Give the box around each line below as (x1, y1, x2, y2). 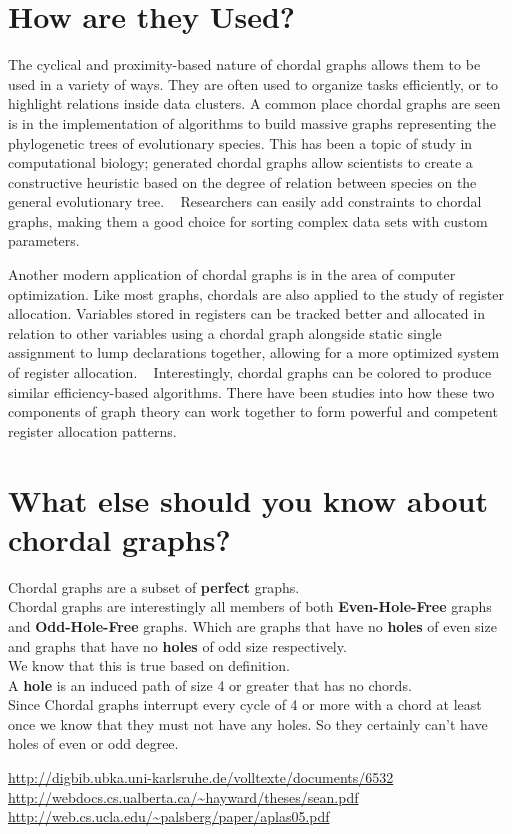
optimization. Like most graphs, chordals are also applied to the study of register (8, 283, 504, 304)
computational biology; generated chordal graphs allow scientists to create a (8, 152, 473, 173)
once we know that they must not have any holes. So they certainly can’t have (8, 713, 488, 734)
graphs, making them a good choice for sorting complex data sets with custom (8, 210, 488, 231)
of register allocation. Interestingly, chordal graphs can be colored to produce (8, 362, 492, 383)
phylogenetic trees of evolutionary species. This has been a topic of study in (8, 132, 473, 153)
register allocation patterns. (8, 420, 177, 441)
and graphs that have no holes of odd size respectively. (8, 635, 347, 656)
